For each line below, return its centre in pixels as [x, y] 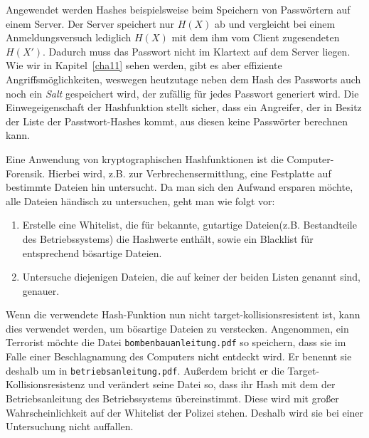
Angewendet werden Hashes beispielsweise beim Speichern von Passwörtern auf [178, 9]
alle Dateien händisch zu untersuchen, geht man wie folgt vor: [140, 200]
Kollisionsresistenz [46, 384]
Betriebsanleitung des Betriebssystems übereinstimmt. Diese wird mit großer [172, 398]
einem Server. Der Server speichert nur [90, 23]
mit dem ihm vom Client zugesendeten [256, 37]
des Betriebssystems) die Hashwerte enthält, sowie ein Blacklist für [168, 238]
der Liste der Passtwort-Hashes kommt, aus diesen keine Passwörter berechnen [177, 121]
